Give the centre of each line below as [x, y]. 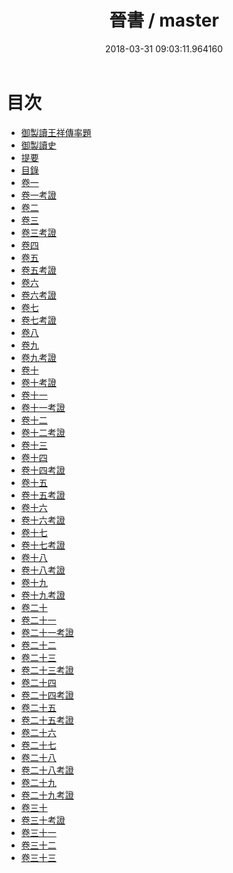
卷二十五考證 [47, 720]
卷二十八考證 [47, 770]
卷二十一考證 [47, 632]
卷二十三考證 [47, 670]
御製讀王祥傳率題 [56, 132]
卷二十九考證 [47, 795]
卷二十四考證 [47, 695]
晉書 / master [164, 20]
